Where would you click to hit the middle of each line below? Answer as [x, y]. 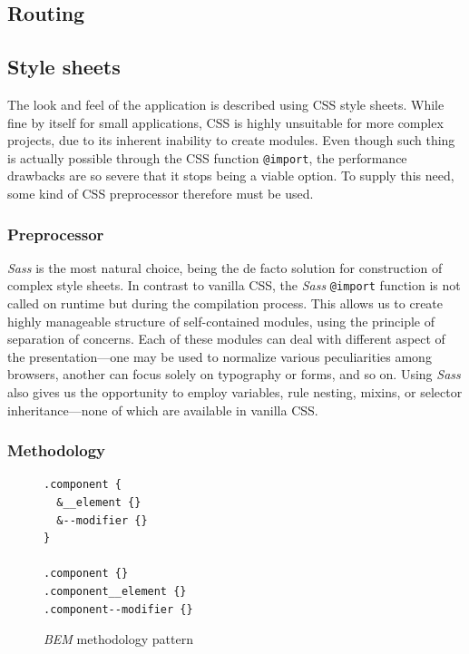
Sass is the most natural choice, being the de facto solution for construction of [225, 267]
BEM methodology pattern [118, 639]
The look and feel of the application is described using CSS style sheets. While [226, 104]
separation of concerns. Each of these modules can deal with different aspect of [226, 339]
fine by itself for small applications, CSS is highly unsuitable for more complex [225, 122]
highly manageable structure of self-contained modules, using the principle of [221, 321]
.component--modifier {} [118, 609]
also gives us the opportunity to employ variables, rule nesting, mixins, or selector [235, 392]
